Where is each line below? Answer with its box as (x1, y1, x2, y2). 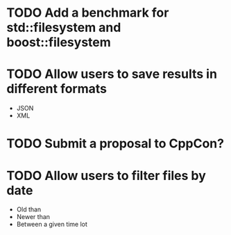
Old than (16, 205, 42, 213)
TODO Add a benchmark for (6, 5, 169, 21)
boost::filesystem (6, 35, 112, 50)
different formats (6, 81, 108, 97)
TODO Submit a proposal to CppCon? (6, 136, 225, 152)
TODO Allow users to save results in (6, 66, 218, 82)
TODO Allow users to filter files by (6, 168, 206, 184)
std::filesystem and (6, 19, 121, 35)
